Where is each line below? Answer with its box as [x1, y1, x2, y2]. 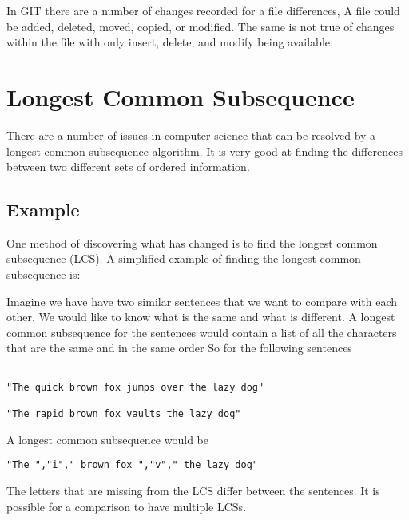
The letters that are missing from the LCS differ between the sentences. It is [6, 482, 380, 498]
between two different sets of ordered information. [6, 158, 250, 175]
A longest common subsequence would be [6, 431, 208, 447]
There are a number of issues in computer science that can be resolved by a [6, 126, 376, 143]
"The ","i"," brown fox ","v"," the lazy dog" [6, 459, 258, 471]
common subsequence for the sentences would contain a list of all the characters [6, 324, 397, 340]
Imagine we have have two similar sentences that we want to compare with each [6, 292, 398, 309]
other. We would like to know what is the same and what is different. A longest [6, 308, 395, 325]
